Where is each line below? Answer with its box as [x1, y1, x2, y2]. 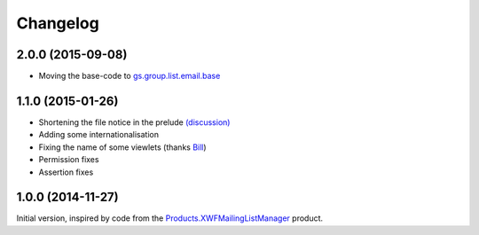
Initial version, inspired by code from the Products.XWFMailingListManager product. [16, 213, 324, 223]
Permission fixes [38, 154, 99, 165]
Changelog [16, 13, 99, 33]
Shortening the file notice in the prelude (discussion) [38, 116, 231, 128]
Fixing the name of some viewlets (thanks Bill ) [38, 142, 208, 153]
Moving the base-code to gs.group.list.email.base [38, 71, 221, 82]
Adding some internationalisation [38, 129, 160, 140]
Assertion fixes [38, 167, 94, 177]
